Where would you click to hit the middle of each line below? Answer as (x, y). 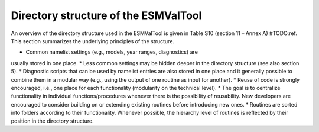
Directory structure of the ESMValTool (106, 15)
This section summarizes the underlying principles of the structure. (92, 41)
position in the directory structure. (52, 121)
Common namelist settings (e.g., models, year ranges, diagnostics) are (112, 52)
